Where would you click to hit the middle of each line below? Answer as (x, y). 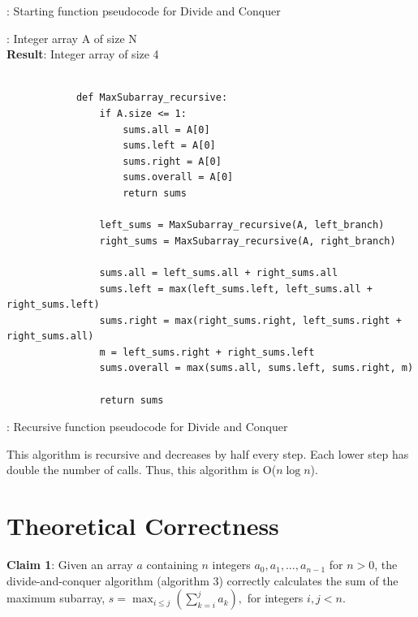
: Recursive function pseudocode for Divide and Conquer (147, 427)
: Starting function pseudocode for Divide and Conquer (144, 11)
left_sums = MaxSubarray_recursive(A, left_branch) (242, 225)
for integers (275, 598)
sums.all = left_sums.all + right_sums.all (219, 272)
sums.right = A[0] (172, 161)
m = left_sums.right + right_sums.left (207, 352)
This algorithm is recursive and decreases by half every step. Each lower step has (208, 453)
